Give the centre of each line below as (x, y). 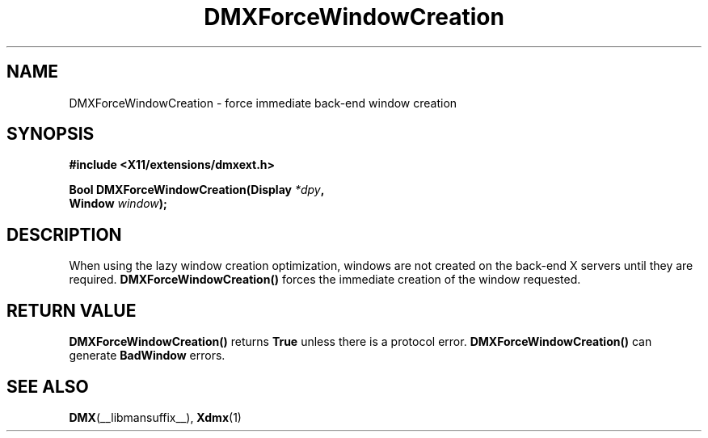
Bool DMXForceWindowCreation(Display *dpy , (197, 190)
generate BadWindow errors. (147, 356)
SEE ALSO (48, 386)
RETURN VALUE (72, 310)
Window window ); (118, 204)
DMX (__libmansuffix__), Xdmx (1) (155, 417)
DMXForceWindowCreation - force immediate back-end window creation (263, 103)
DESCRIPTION (64, 234)
